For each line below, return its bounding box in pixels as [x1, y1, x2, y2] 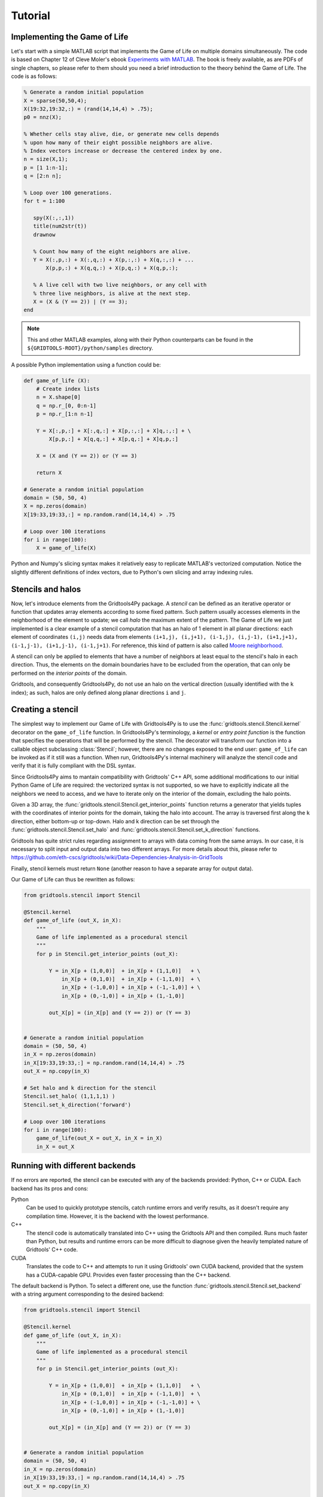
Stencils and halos [11, 584, 81, 594]
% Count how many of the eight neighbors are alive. [33, 248, 191, 254]
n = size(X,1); [23, 156, 68, 163]
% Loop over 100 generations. [23, 189, 112, 196]
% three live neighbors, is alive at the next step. [33, 290, 191, 296]
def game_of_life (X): [23, 377, 90, 384]
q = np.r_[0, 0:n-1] [36, 402, 97, 409]
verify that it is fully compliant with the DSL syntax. [11, 762, 136, 769]
